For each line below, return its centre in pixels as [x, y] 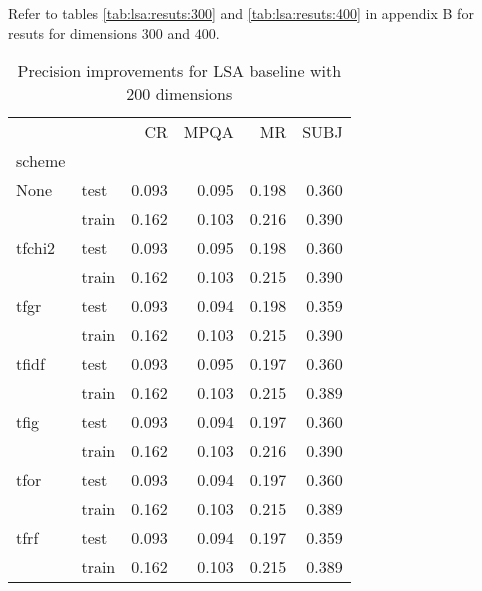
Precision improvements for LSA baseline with [179, 71]
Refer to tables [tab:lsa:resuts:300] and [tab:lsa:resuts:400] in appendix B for [241, 13]
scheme [41, 161]
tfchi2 [36, 248]
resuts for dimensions [73, 32]
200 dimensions [179, 94]
